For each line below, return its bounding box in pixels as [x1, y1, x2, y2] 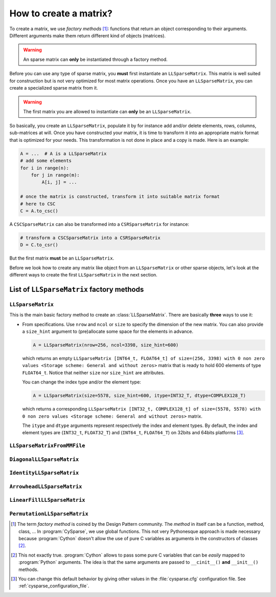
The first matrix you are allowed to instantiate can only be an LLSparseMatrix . [23, 108, 192, 115]
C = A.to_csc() [20, 208, 58, 214]
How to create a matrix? [9, 8, 112, 19]
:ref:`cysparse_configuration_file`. [18, 583, 89, 589]
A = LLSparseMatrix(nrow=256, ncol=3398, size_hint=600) [33, 342, 179, 348]
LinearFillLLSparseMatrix [9, 497, 85, 504]
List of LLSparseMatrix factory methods [9, 285, 144, 294]
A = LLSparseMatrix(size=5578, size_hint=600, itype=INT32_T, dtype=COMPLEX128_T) [33, 393, 246, 399]
